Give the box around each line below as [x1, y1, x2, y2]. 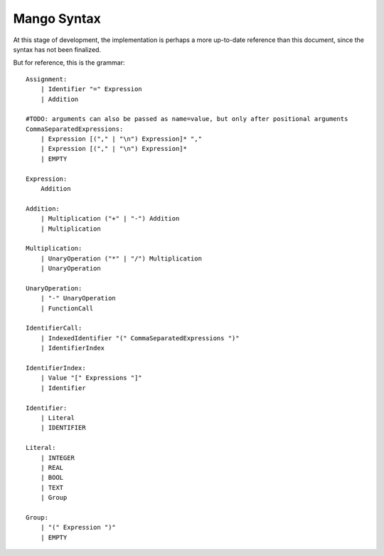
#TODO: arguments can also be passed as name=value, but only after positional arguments [26, 115, 348, 123]
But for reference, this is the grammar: [13, 58, 125, 67]
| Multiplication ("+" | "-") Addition [40, 214, 180, 223]
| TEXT [40, 483, 64, 491]
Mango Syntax [13, 11, 101, 26]
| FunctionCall [40, 304, 94, 313]
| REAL [40, 463, 64, 471]
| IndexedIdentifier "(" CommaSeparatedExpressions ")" [40, 334, 240, 342]
